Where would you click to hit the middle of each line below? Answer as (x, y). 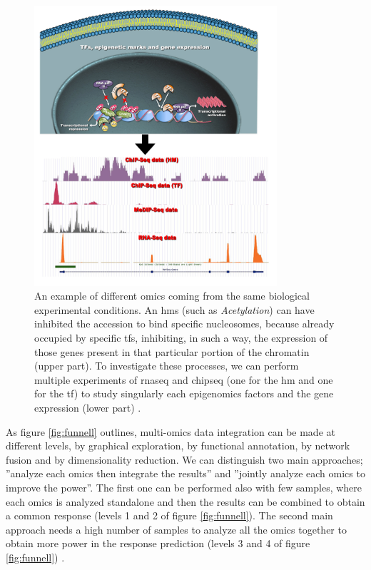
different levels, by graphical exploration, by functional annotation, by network (178, 446)
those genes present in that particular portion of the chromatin (172, 351)
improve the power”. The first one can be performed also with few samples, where (184, 487)
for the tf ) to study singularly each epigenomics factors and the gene (184, 393)
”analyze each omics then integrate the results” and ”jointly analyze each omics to (185, 473)
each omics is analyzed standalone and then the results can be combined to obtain (185, 501)
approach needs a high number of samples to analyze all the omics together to (176, 529)
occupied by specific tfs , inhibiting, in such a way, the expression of (181, 338)
